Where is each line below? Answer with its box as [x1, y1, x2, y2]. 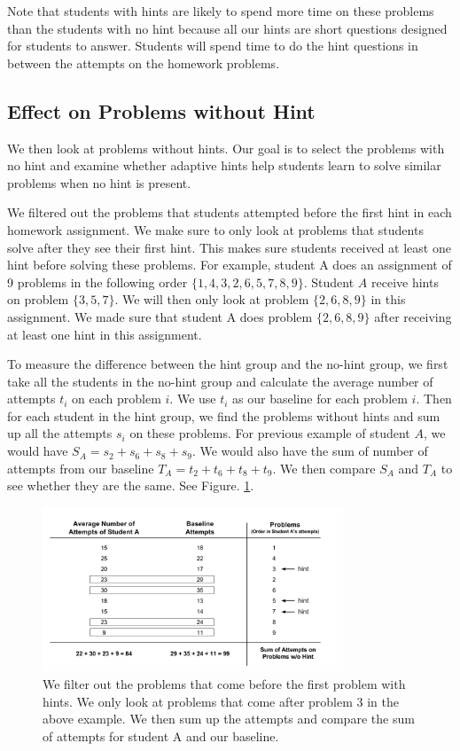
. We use [169, 389, 216, 408]
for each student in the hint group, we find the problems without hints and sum [7, 406, 441, 425]
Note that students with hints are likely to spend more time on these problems [7, 2, 434, 20]
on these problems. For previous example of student [129, 424, 410, 442]
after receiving [374, 307, 452, 325]
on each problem [72, 389, 161, 408]
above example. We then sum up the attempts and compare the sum [43, 709, 415, 728]
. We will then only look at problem [114, 290, 309, 309]
